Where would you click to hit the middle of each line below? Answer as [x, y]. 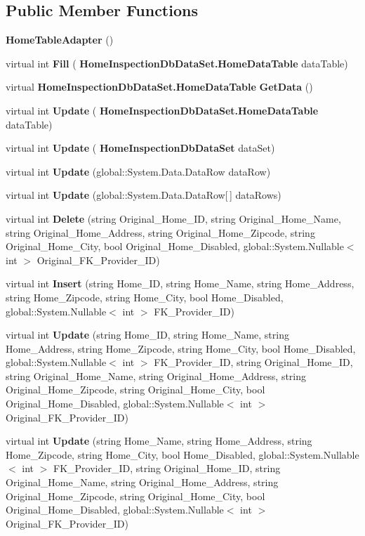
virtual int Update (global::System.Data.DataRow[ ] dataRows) [144, 195]
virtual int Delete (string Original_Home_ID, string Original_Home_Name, [173, 218]
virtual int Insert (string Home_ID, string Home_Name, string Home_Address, [180, 283]
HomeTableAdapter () [60, 40]
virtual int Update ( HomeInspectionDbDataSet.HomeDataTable [162, 110]
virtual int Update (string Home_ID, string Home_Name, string [147, 335]
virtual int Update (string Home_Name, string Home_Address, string [159, 441]
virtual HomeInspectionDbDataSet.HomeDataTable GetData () [159, 87]
